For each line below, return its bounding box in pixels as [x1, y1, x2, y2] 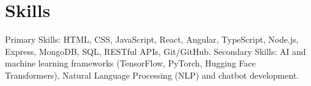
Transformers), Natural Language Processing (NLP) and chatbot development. [5, 68, 299, 81]
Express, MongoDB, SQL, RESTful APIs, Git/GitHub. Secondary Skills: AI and [5, 45, 306, 57]
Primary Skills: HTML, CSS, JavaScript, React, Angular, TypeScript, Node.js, [5, 33, 299, 46]
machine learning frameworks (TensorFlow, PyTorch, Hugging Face [5, 57, 256, 70]
